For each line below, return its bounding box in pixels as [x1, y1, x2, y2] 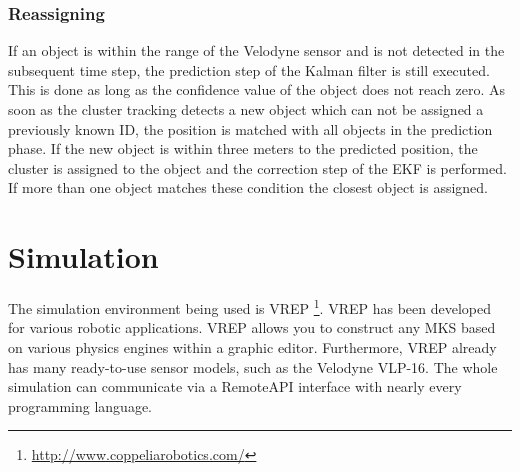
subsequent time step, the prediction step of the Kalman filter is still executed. [8, 59, 490, 80]
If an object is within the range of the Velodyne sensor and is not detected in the [8, 40, 505, 61]
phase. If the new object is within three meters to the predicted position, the [8, 138, 478, 159]
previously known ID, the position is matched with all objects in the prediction [8, 118, 493, 139]
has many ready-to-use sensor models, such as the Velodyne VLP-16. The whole [8, 356, 498, 377]
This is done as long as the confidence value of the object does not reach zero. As [8, 79, 506, 100]
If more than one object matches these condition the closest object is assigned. [8, 177, 489, 198]
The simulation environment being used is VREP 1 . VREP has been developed [8, 295, 491, 318]
